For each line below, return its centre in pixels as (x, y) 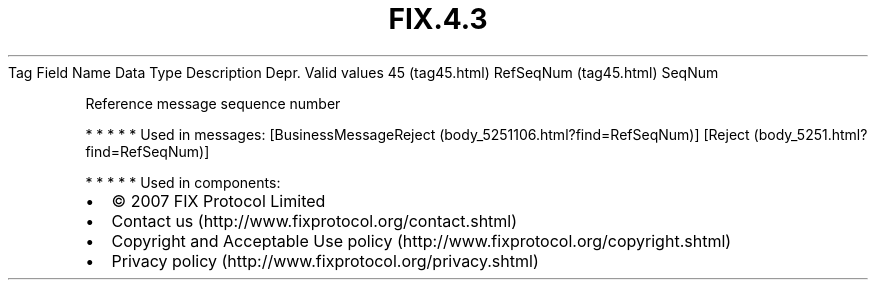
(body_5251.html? (810, 134)
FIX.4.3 (438, 19)
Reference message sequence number (213, 103)
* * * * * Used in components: (183, 182)
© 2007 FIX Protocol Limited (218, 200)
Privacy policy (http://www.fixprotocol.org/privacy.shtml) (325, 260)
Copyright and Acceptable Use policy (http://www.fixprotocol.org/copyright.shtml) (421, 240)
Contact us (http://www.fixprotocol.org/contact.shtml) (314, 220)
